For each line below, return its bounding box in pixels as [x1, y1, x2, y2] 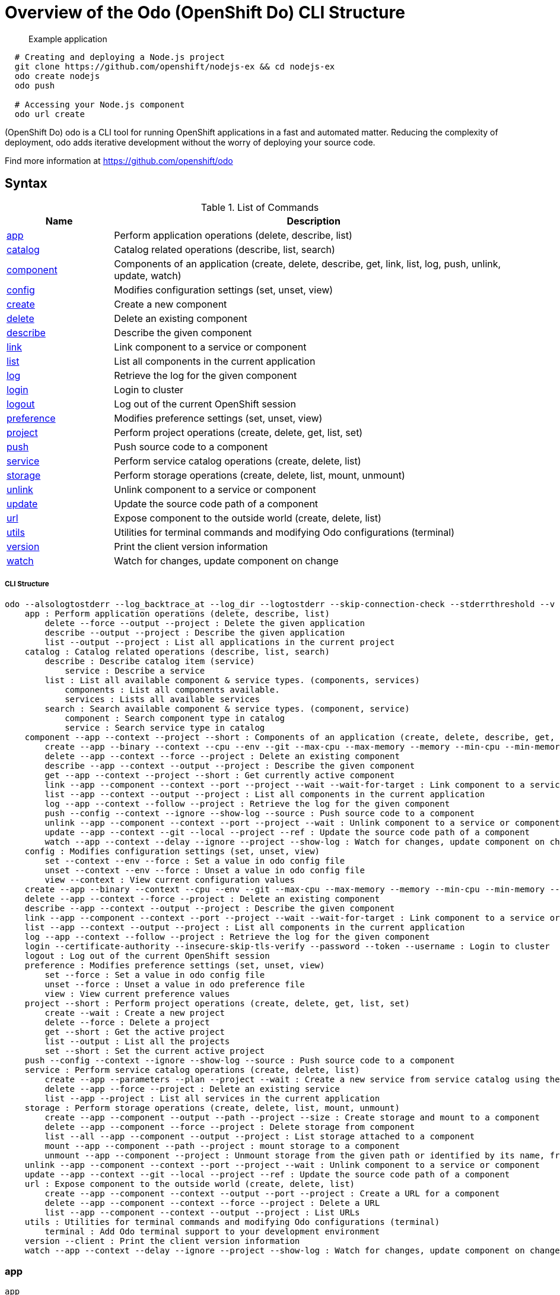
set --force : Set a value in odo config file [44, 970, 265, 980]
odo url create [14, 109, 85, 119]
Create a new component [114, 298, 227, 310]
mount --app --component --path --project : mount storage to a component [44, 1141, 400, 1151]
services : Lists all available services [65, 694, 260, 705]
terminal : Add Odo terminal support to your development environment [44, 1227, 380, 1237]
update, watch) [114, 269, 182, 282]
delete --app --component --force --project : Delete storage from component [44, 1122, 415, 1132]
